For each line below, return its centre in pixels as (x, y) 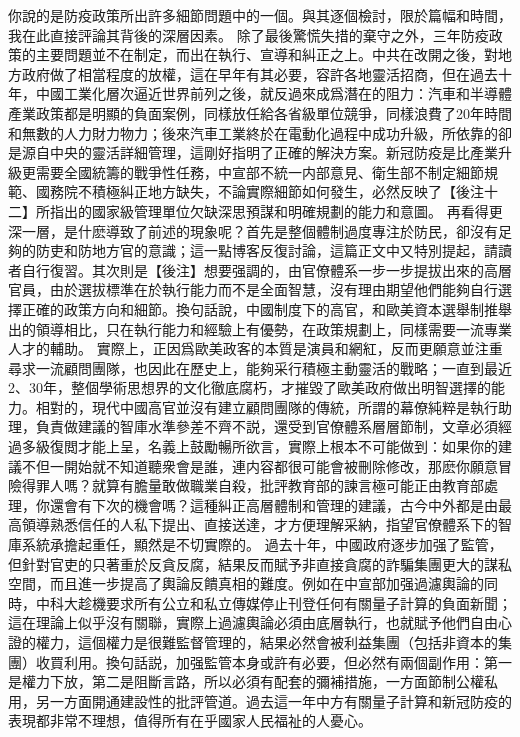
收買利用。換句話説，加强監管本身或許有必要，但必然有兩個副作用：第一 (273, 661)
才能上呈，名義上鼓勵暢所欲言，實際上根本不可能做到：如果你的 (287, 446)
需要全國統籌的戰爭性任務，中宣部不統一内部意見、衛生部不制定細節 (259, 171)
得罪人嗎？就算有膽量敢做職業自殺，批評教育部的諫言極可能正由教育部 (252, 485)
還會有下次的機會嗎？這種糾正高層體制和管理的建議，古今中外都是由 (273, 504)
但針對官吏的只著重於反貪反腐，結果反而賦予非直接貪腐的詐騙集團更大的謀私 (260, 563)
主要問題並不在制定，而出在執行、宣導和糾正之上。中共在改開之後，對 (266, 54)
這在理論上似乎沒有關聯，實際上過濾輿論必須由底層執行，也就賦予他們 (239, 622)
